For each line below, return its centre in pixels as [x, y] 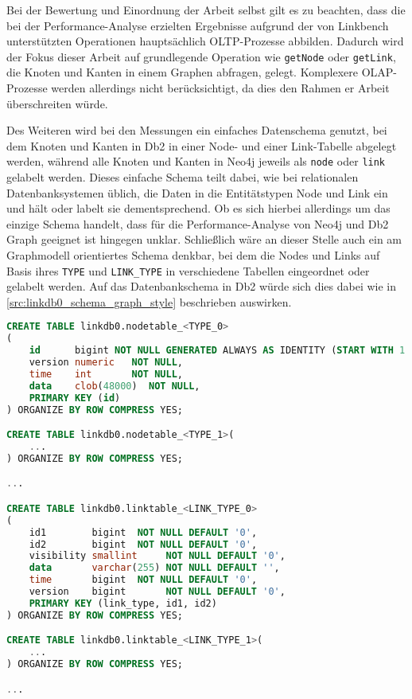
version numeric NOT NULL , [106, 363]
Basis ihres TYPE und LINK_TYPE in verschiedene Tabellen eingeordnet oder [188, 270]
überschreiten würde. [57, 103]
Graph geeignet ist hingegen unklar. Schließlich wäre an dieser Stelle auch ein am [204, 239]
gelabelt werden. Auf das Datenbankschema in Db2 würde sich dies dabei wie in [201, 286]
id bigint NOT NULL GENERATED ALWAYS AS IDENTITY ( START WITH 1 [217, 351]
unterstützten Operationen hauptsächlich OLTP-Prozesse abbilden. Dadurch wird [205, 41]
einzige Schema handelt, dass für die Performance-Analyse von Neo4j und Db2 [198, 223]
